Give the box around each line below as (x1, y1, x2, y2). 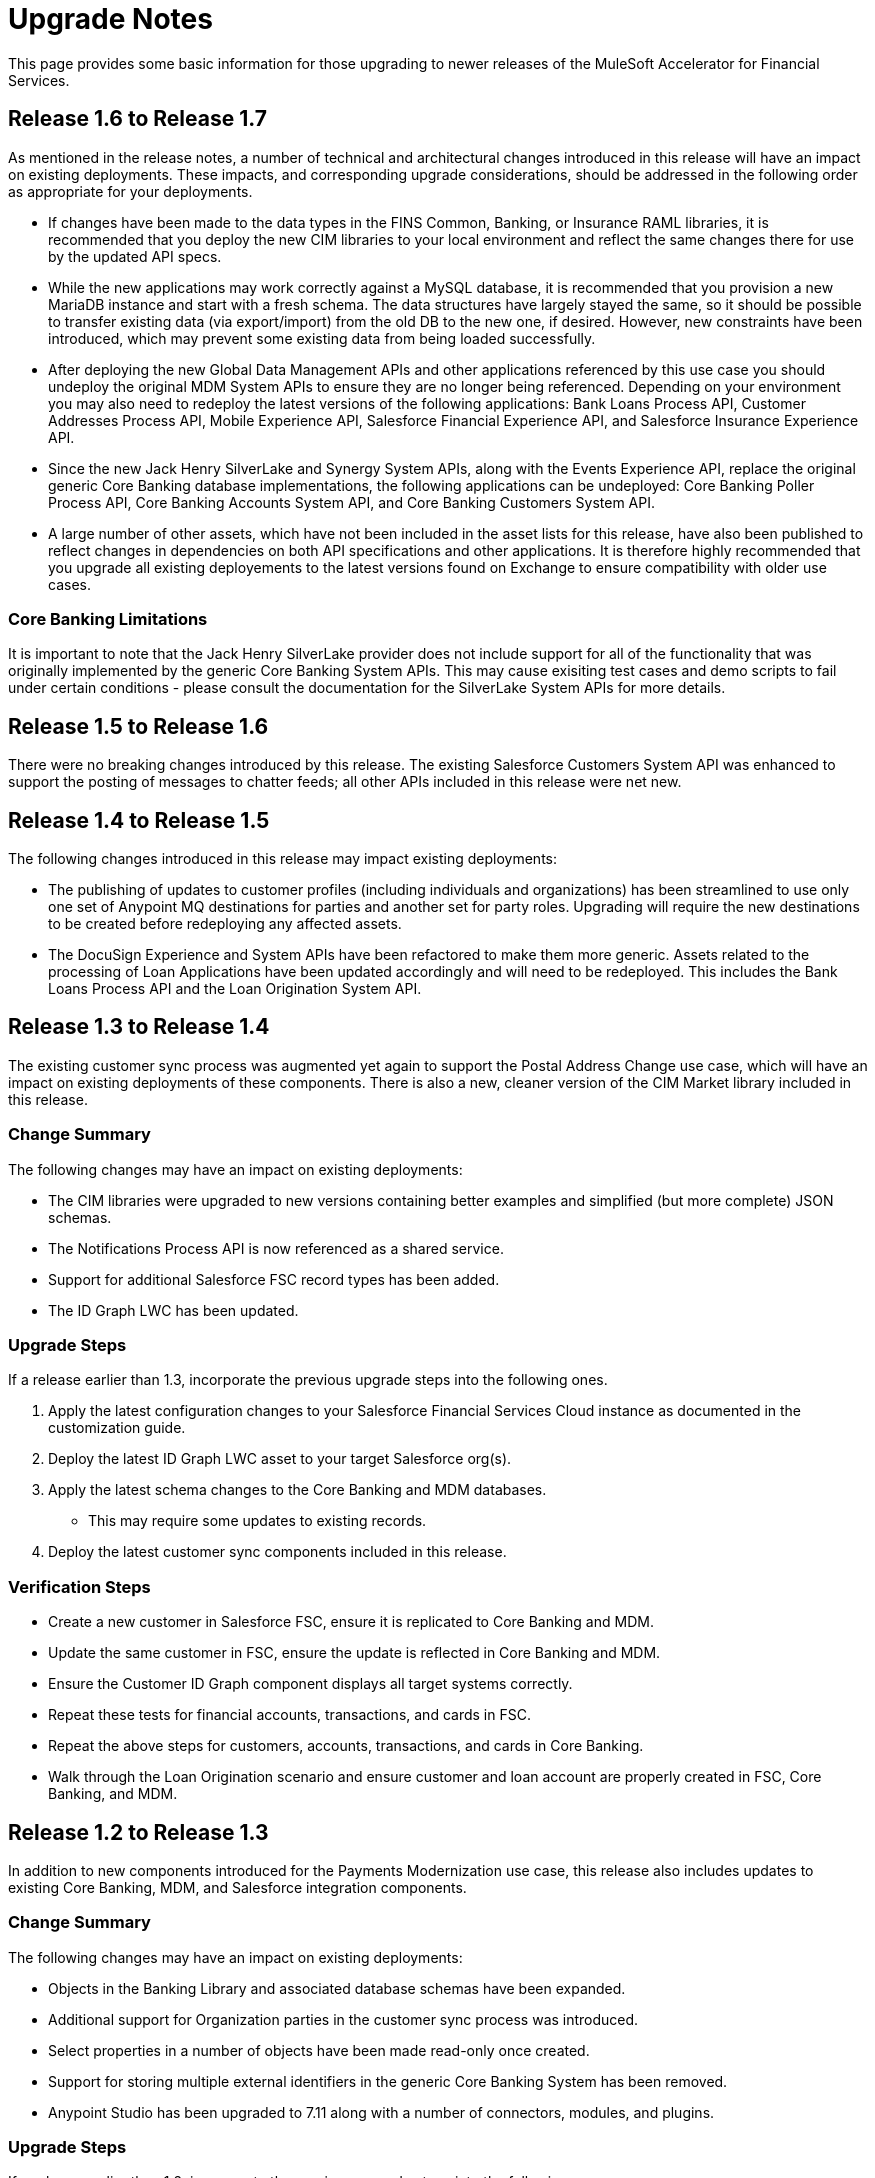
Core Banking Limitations (8, 608, 208, 629)
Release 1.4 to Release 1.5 (8, 807, 270, 833)
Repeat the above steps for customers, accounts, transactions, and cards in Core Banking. (48, 1737, 644, 1755)
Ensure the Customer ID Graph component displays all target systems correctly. (48, 1675, 573, 1693)
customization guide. (48, 1419, 186, 1437)
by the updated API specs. (48, 247, 222, 265)
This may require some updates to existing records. (88, 1512, 427, 1530)
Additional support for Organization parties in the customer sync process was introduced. (48, 2010, 639, 2028)
